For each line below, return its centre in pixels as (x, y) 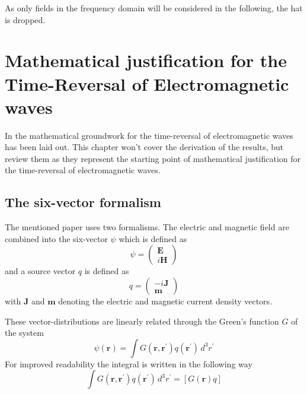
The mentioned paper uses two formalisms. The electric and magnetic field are (147, 227)
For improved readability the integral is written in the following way (129, 363)
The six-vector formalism (83, 202)
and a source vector (40, 271)
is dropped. (25, 19)
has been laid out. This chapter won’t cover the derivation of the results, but (144, 147)
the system (24, 333)
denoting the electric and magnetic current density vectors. (165, 301)
